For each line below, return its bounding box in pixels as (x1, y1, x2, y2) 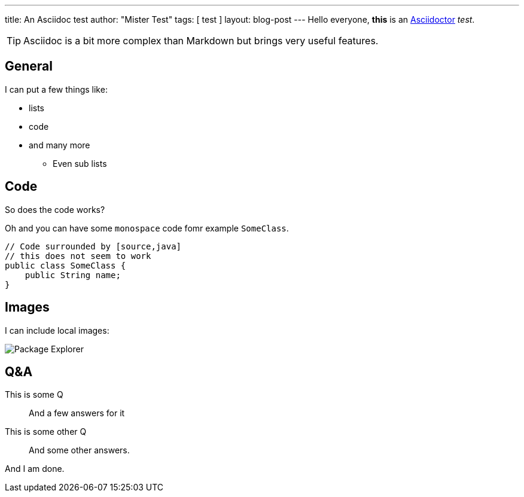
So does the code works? (5, 204, 105, 215)
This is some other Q (5, 426, 87, 437)
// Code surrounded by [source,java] (5, 241, 182, 251)
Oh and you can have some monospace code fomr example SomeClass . (5, 222, 289, 233)
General (5, 59, 53, 74)
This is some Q (5, 389, 63, 400)
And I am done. (5, 464, 65, 474)
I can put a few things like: (5, 84, 108, 94)
